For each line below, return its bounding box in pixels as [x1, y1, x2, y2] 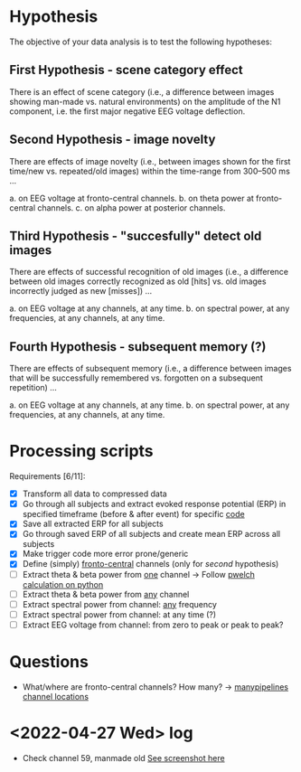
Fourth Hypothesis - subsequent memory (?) [9, 339, 267, 354]
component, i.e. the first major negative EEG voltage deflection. [9, 106, 246, 117]
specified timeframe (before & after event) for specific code [22, 509, 246, 520]
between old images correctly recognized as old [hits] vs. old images [9, 276, 267, 287]
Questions [9, 652, 89, 672]
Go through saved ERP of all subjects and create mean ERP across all [22, 529, 281, 540]
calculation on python [22, 579, 104, 589]
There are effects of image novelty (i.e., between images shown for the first [9, 155, 291, 166]
